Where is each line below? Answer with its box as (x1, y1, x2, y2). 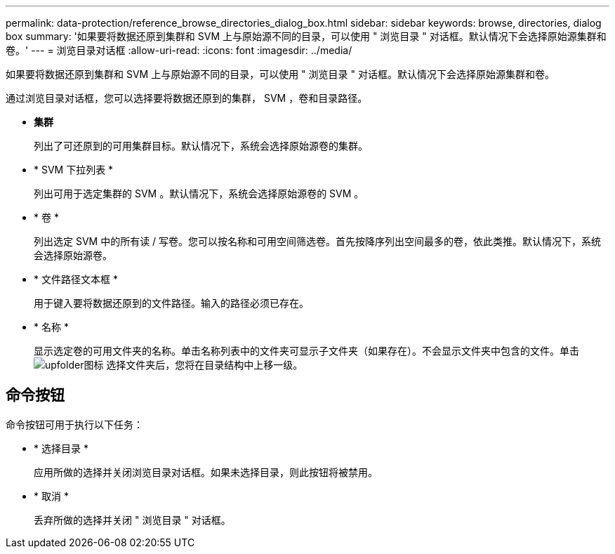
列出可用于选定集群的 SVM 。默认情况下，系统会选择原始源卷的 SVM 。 (34, 187, 364, 199)
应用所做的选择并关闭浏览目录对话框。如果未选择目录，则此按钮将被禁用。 (34, 466, 378, 478)
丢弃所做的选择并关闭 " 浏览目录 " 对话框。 (34, 513, 231, 526)
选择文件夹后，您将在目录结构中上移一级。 (106, 359, 303, 371)
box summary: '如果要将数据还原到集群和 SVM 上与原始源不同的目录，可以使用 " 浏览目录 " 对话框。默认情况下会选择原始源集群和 (6, 30, 607, 42)
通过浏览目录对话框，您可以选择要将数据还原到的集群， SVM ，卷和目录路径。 (6, 92, 368, 104)
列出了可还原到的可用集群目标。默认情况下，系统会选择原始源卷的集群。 (34, 140, 368, 152)
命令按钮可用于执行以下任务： (6, 418, 143, 430)
